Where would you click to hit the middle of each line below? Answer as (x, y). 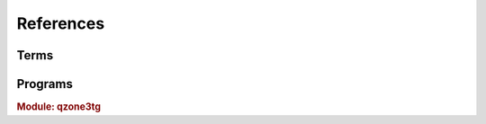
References (61, 23)
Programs (45, 84)
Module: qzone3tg (59, 107)
